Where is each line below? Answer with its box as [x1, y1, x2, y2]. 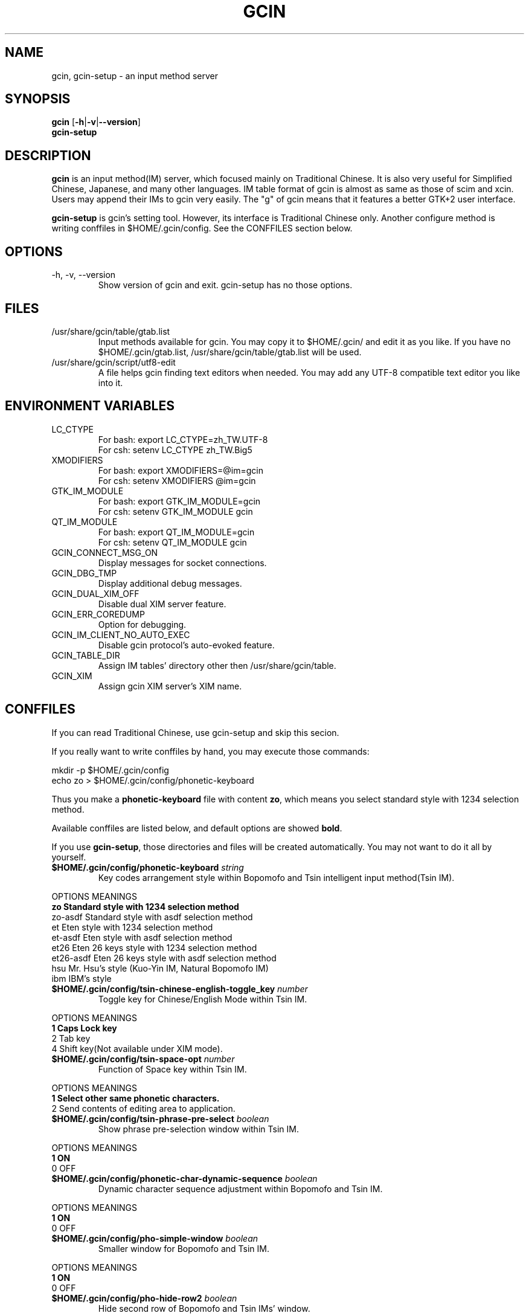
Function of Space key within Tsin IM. [98, 1063, 247, 1074]
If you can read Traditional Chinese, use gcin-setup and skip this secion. [51, 727, 339, 738]
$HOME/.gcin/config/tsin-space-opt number [51, 1053, 235, 1064]
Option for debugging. [98, 619, 187, 630]
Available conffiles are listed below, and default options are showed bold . [51, 822, 342, 833]
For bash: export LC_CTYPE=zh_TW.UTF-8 [98, 434, 268, 445]
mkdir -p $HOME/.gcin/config [51, 764, 169, 775]
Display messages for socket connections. [98, 557, 267, 568]
